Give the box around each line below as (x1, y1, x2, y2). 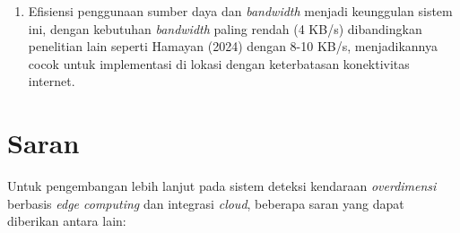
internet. (28, 72, 75, 91)
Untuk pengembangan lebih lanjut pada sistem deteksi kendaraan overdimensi (7, 177, 437, 195)
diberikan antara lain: (7, 211, 126, 230)
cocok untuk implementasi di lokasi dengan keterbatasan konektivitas (28, 54, 410, 73)
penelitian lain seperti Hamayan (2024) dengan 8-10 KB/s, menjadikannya (28, 37, 438, 56)
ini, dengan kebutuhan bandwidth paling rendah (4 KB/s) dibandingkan (28, 19, 422, 38)
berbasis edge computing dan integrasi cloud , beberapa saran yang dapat (7, 194, 404, 212)
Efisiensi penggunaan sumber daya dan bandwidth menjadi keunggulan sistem (28, 2, 453, 20)
